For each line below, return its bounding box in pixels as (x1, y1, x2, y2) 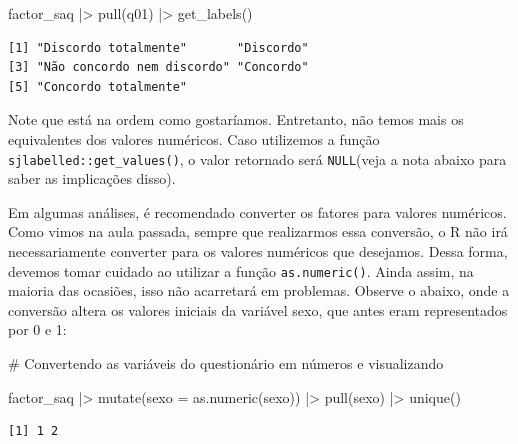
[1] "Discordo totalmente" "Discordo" (8, 40, 309, 55)
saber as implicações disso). (8, 168, 176, 189)
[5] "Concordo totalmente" (8, 79, 187, 94)
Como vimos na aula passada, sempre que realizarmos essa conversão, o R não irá (8, 221, 508, 242)
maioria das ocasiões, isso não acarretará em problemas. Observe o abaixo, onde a (8, 280, 510, 301)
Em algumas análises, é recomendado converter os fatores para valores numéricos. (8, 201, 507, 222)
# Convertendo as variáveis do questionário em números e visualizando (8, 353, 444, 374)
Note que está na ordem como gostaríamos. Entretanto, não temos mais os (8, 109, 464, 130)
